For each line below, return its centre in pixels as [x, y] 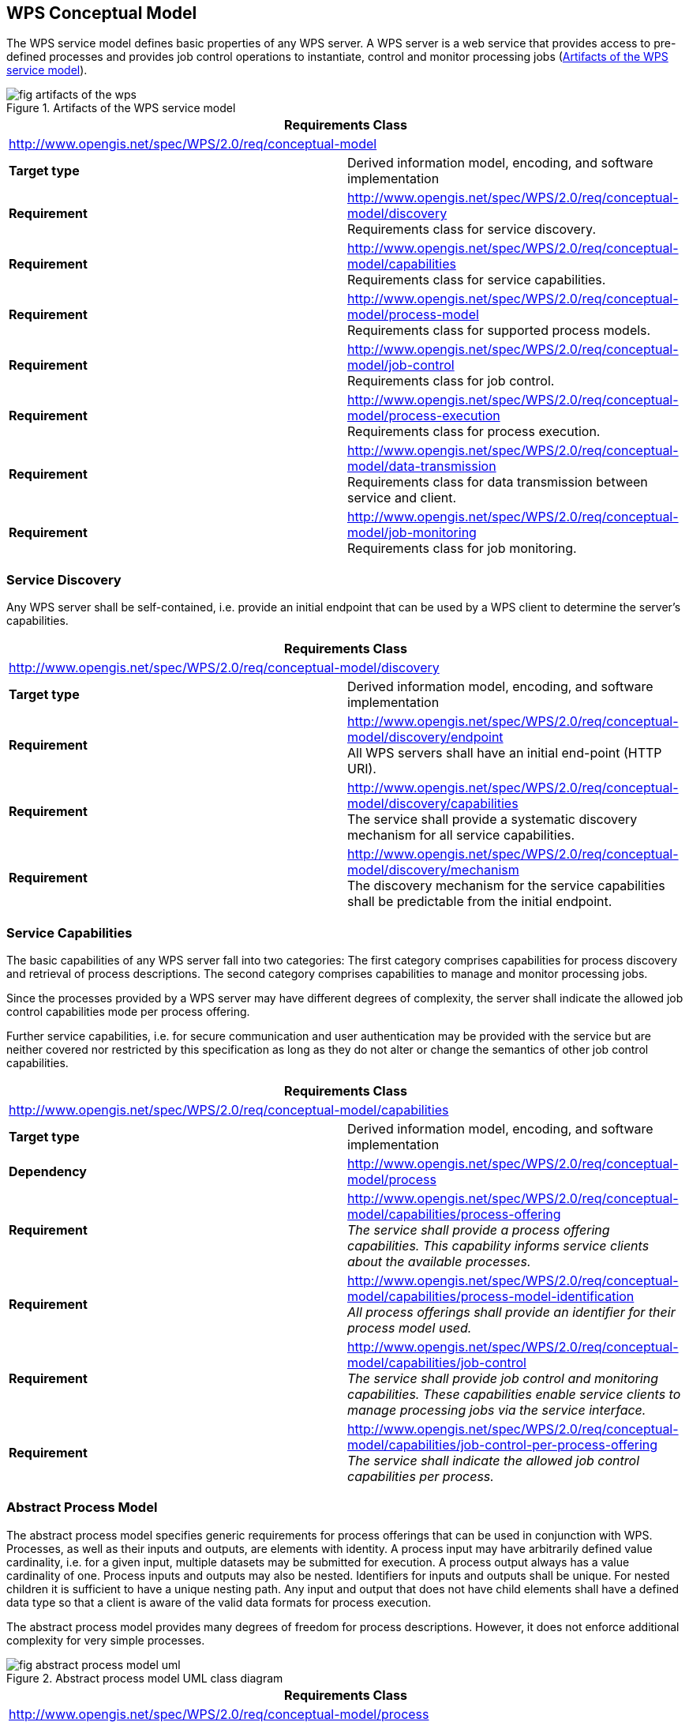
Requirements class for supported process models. [499, 331]
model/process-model [413, 315]
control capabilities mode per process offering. [128, 1011]
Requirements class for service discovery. [472, 229]
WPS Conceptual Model [102, 13]
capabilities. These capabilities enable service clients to [514, 1394]
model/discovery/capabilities [433, 804]
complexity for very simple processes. [106, 1640]
